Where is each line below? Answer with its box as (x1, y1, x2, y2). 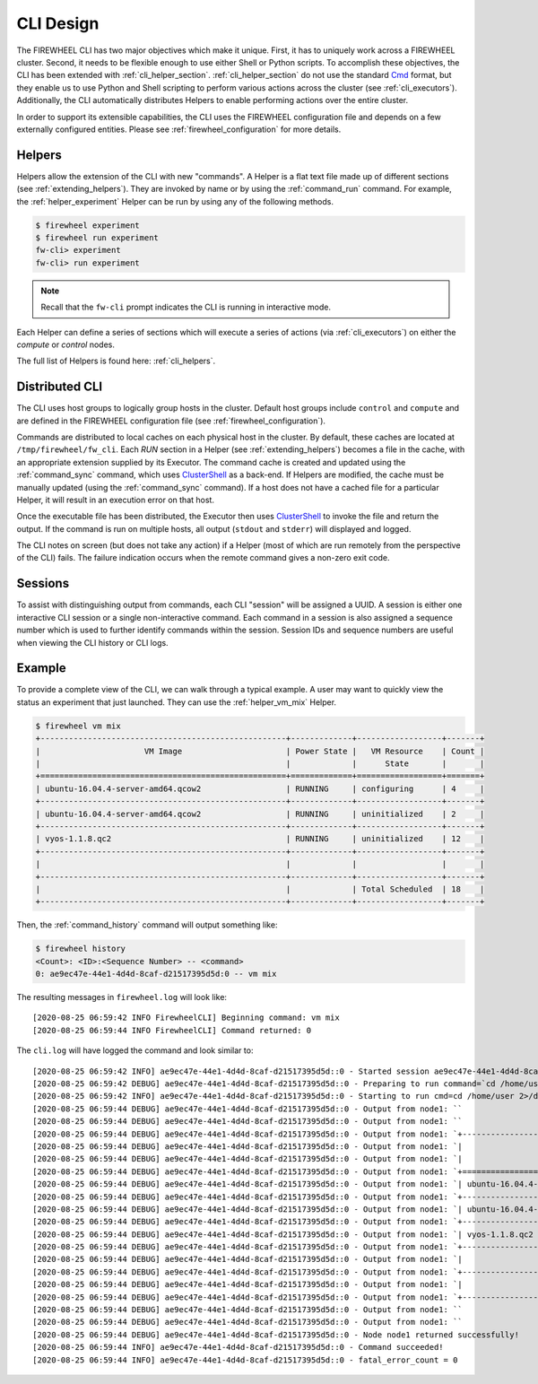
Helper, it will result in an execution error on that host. (16, 494, 215, 505)
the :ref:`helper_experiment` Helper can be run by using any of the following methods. (16, 196, 334, 206)
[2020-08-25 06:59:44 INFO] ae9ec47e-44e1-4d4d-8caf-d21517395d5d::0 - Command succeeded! (32, 1342, 444, 1353)
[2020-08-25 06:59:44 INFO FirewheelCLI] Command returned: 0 (32, 1025, 312, 1035)
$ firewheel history (35, 944, 126, 954)
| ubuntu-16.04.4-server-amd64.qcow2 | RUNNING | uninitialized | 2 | (35, 808, 485, 819)
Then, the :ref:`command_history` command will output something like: (16, 919, 278, 930)
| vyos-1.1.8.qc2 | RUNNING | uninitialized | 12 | (35, 834, 485, 844)
